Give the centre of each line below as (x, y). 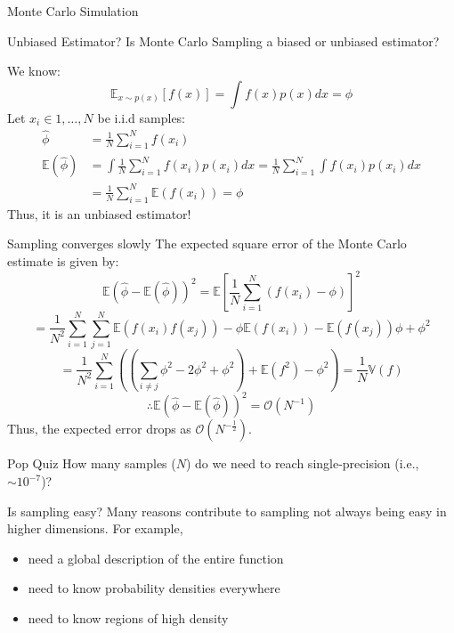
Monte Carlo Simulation (73, 11)
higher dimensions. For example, (95, 528)
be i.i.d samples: (142, 117)
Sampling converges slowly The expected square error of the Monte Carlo (207, 243)
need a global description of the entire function (156, 558)
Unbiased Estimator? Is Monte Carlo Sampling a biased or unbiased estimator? (223, 41)
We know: (34, 71)
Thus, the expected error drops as (99, 429)
